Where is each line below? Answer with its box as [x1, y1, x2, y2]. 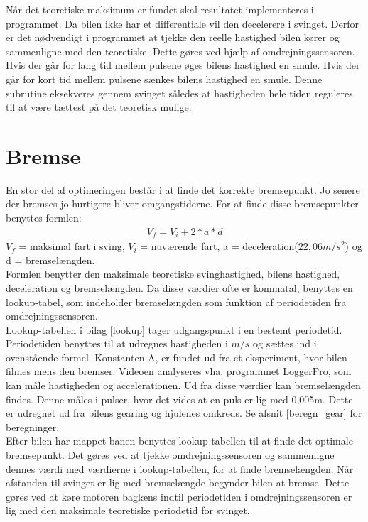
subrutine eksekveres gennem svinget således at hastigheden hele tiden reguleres [6, 85, 353, 100]
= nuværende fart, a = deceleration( [140, 239, 298, 254]
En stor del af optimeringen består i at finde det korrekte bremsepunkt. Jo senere [6, 182, 360, 197]
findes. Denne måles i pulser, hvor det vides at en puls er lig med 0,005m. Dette [6, 391, 353, 406]
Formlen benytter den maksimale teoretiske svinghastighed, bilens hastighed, [6, 266, 340, 281]
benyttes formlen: [6, 210, 82, 225]
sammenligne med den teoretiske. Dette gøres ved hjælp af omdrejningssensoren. [6, 43, 355, 58]
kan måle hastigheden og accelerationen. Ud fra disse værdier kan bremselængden [6, 378, 361, 393]
